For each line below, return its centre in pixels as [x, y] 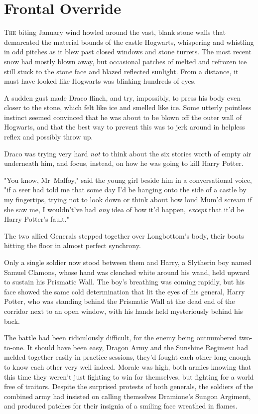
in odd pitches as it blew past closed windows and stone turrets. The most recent [128, 52]
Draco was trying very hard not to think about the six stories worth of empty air [128, 153]
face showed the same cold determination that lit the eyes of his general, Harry [125, 291]
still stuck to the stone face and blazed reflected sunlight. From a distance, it [121, 71]
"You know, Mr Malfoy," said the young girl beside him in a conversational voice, [128, 180]
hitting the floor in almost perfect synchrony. [72, 245]
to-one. [14, 347]
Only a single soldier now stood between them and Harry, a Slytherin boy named [128, 262]
